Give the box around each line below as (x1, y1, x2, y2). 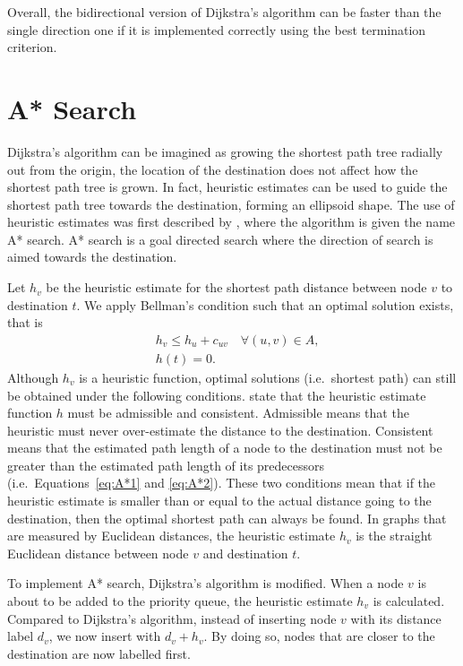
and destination (202, 543, 288, 562)
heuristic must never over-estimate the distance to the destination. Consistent (7, 420, 433, 439)
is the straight (356, 526, 433, 545)
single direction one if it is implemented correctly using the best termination (7, 20, 426, 39)
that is (7, 313, 43, 332)
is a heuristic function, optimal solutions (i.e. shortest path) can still (79, 368, 457, 386)
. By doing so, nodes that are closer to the (203, 627, 435, 645)
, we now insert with (48, 627, 161, 645)
